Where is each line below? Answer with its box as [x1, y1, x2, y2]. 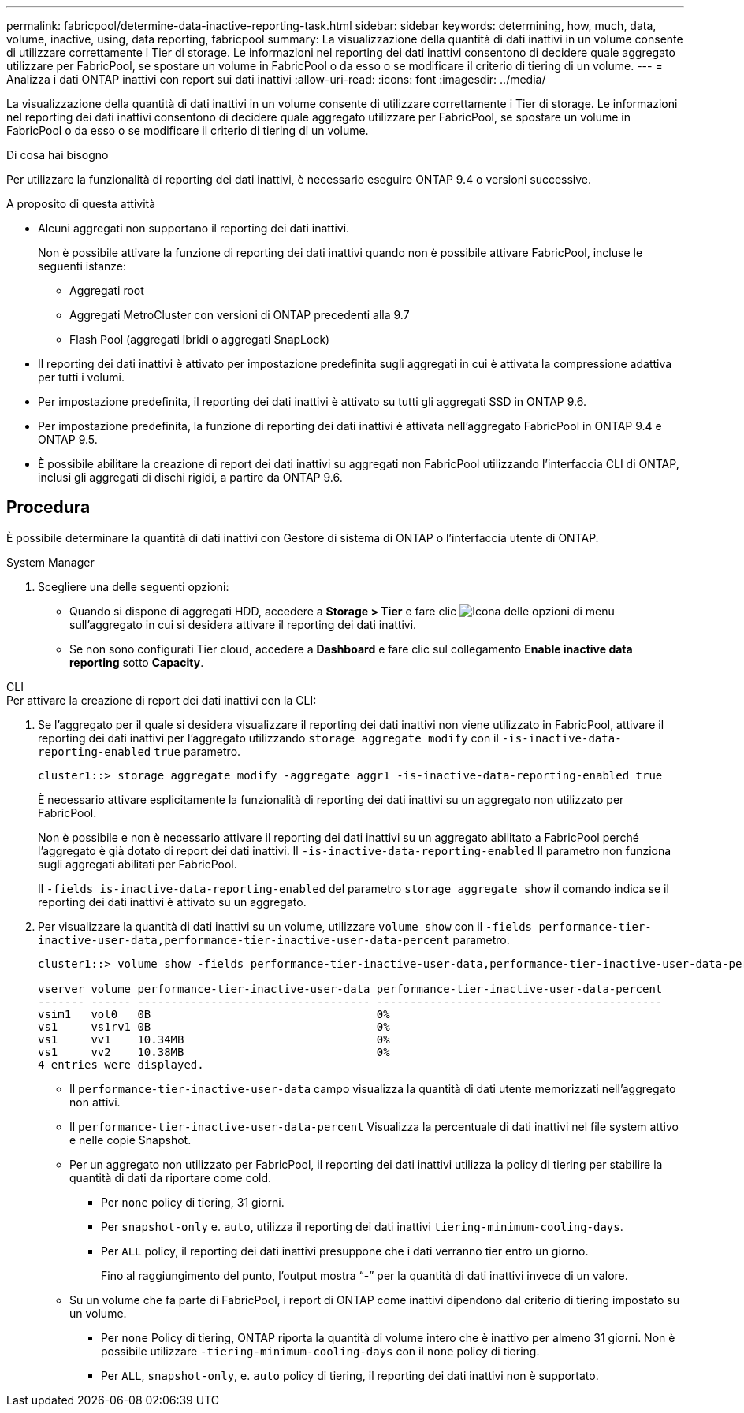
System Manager [6, 555, 95, 569]
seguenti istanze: [38, 259, 127, 273]
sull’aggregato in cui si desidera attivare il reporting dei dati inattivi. [69, 617, 417, 631]
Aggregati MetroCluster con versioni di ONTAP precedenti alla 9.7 [69, 308, 410, 322]
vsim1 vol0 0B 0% [38, 1007, 390, 1021]
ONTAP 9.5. [38, 433, 98, 446]
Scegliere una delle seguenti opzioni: [38, 579, 229, 593]
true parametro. [154, 744, 241, 758]
